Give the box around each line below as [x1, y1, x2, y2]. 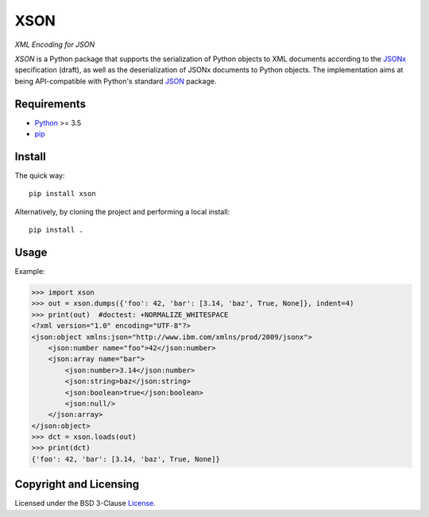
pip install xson [29, 189, 96, 199]
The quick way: [14, 171, 65, 180]
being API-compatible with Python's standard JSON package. [14, 76, 217, 86]
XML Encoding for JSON [14, 40, 95, 49]
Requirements [14, 97, 87, 110]
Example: [14, 267, 45, 276]
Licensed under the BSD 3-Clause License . [14, 499, 157, 508]
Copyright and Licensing [14, 477, 140, 492]
